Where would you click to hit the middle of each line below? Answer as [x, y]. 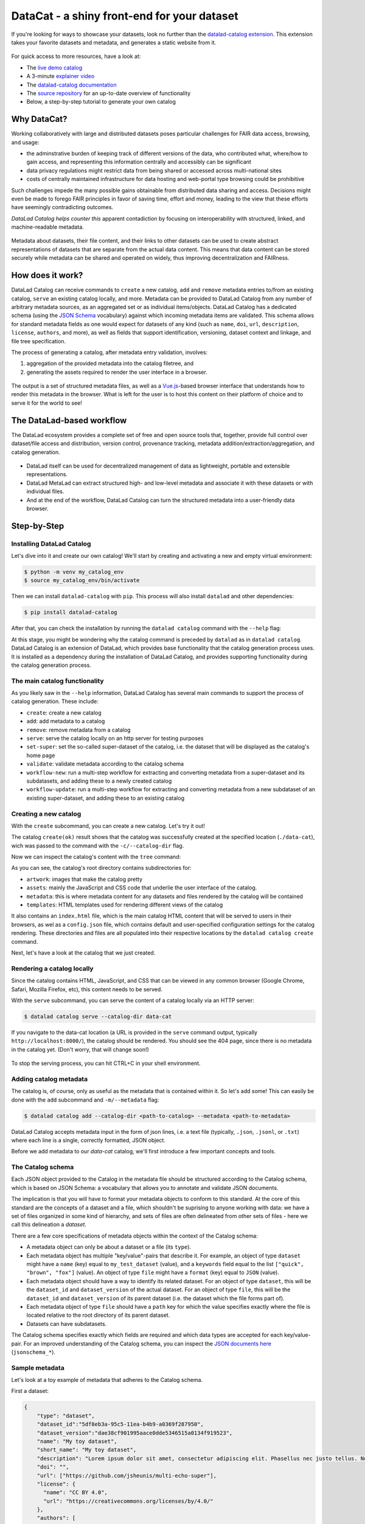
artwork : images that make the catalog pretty [85, 879]
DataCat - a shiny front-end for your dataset [125, 16]
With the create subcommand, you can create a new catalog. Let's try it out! [108, 825]
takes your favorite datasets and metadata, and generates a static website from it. [114, 42]
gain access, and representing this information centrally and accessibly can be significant [139, 162]
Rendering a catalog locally [52, 968]
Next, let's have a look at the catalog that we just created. [83, 952]
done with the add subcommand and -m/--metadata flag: [85, 1100]
